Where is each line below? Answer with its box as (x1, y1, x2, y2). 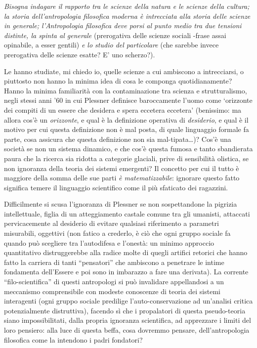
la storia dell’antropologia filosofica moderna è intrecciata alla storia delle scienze (4, 10, 251, 21)
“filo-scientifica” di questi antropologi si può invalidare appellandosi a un (4, 276, 224, 287)
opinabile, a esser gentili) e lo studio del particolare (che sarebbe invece (4, 40, 219, 50)
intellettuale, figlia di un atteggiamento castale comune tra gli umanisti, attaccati (4, 208, 250, 218)
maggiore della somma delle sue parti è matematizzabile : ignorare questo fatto (4, 173, 240, 183)
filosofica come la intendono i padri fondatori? (4, 334, 143, 345)
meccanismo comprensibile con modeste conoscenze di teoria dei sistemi (4, 286, 220, 296)
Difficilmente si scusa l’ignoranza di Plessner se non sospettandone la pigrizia (4, 199, 237, 209)
